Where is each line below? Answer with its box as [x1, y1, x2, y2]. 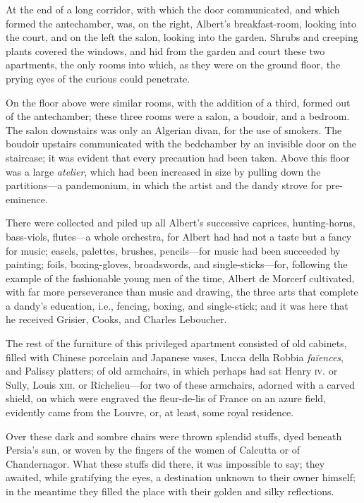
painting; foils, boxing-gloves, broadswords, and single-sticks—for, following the [6, 257, 348, 272]
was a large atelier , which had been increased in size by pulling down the [6, 164, 321, 178]
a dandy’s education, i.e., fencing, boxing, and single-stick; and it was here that [6, 298, 348, 313]
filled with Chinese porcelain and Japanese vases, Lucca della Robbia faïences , [6, 349, 344, 364]
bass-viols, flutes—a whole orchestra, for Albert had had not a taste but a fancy [6, 229, 352, 243]
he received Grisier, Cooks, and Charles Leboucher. [6, 312, 227, 327]
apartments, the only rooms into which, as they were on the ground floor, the [6, 57, 341, 72]
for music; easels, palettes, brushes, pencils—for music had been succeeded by [6, 243, 341, 257]
